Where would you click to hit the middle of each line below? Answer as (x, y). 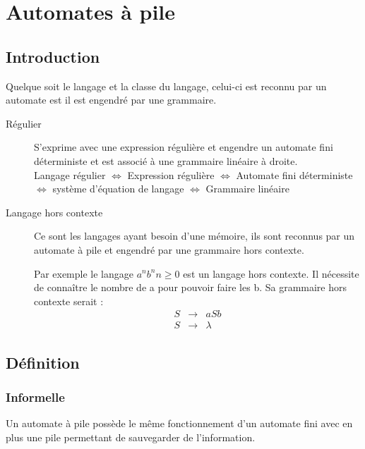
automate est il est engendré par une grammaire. (111, 100)
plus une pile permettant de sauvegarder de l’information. (131, 437)
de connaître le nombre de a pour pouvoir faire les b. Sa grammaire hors (191, 287)
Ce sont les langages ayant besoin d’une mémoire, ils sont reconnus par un (195, 236)
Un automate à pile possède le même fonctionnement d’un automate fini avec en (179, 423)
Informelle (35, 397)
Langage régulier (70, 174)
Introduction (53, 56)
